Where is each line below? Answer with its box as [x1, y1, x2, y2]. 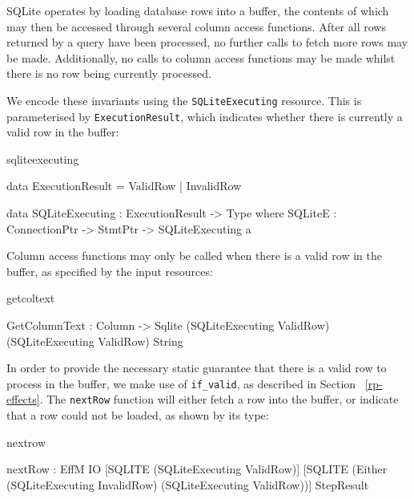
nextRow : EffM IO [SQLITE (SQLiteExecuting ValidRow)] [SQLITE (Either [6, 460, 388, 477]
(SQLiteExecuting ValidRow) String [6, 332, 183, 349]
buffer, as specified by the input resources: [6, 262, 213, 279]
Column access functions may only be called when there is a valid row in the [6, 247, 382, 264]
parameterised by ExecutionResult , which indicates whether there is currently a [6, 108, 403, 124]
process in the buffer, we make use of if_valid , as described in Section [6, 375, 356, 391]
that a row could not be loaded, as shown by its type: [6, 407, 269, 424]
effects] [6, 391, 40, 408]
